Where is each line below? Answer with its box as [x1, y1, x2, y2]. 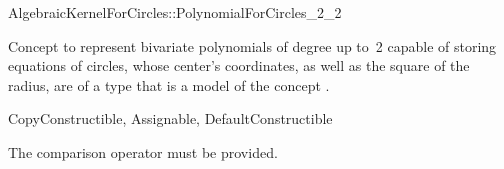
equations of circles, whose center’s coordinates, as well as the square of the [8, 55, 470, 76]
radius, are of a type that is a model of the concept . [8, 74, 330, 95]
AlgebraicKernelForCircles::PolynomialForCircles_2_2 [8, 2, 342, 22]
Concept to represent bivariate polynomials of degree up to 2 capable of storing [8, 35, 497, 56]
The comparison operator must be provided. [8, 141, 278, 162]
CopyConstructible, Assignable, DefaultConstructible [8, 108, 333, 129]
